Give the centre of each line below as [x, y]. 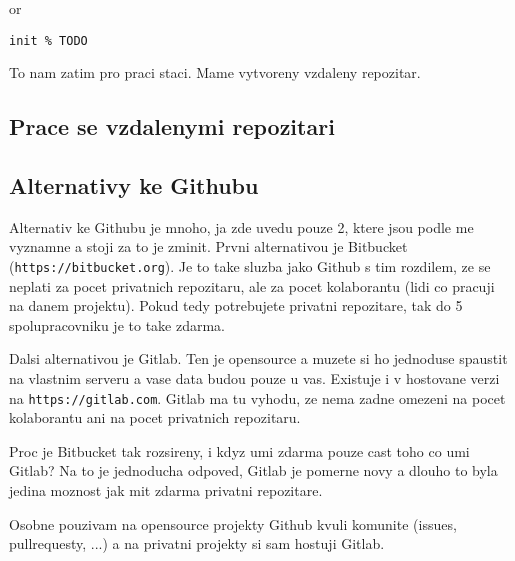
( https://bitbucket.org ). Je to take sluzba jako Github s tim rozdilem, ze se [250, 266]
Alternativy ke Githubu [134, 185]
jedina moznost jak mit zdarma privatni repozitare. [166, 490]
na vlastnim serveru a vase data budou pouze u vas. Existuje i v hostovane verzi [254, 378]
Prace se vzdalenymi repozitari [172, 126]
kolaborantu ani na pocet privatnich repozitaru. [155, 417]
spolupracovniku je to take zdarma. [117, 324]
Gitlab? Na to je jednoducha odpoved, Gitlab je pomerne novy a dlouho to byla [253, 470]
